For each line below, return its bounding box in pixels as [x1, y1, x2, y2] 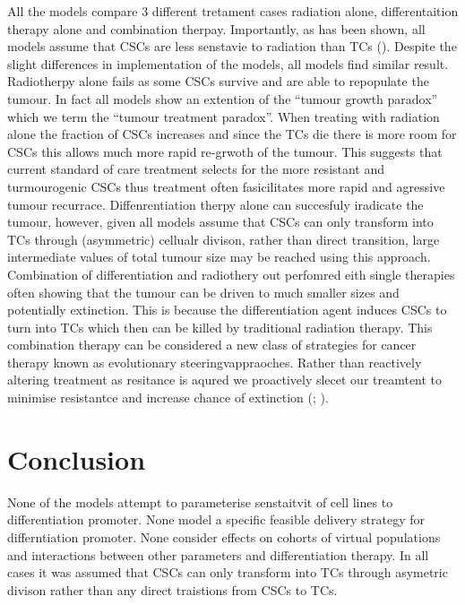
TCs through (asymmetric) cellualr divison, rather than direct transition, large [7, 229, 440, 248]
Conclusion [7, 440, 146, 477]
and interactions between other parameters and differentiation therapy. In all [7, 545, 429, 564]
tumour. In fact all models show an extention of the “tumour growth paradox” [7, 89, 438, 108]
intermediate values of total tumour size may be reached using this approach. [7, 247, 431, 266]
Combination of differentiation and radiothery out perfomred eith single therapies [7, 264, 455, 283]
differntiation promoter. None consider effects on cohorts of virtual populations [7, 527, 441, 546]
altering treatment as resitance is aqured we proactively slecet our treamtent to [7, 370, 443, 389]
